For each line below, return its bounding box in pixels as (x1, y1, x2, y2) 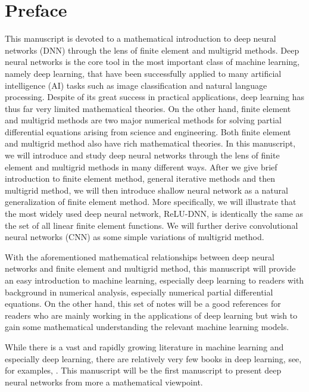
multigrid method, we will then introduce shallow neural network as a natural (5, 183, 288, 196)
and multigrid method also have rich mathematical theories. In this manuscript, (5, 137, 296, 150)
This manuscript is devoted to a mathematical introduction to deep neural (5, 32, 276, 45)
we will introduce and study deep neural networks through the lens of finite (5, 149, 280, 161)
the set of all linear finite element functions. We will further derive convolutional (5, 219, 298, 231)
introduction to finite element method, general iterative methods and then (5, 172, 276, 185)
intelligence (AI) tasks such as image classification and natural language (5, 79, 267, 91)
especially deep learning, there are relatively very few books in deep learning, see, (5, 352, 302, 365)
